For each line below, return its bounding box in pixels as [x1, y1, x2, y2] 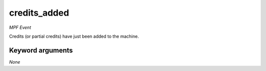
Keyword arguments [9, 46, 73, 54]
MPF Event [9, 24, 32, 30]
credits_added [9, 7, 69, 18]
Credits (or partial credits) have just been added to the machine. [9, 33, 139, 39]
